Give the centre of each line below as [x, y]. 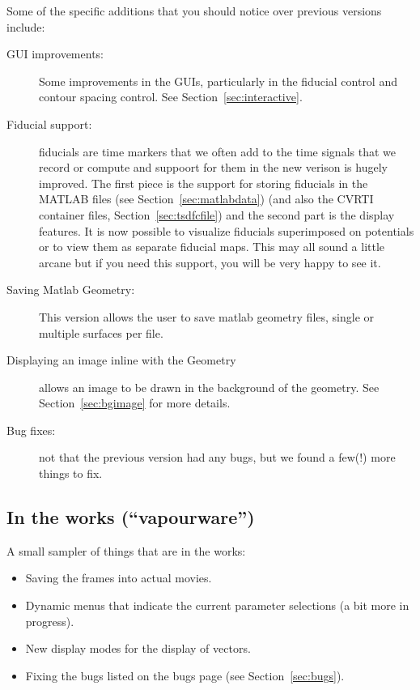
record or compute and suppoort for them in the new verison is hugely [213, 167]
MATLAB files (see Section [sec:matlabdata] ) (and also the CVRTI [206, 199]
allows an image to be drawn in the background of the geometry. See [209, 387]
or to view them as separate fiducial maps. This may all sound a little [212, 247]
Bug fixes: [31, 430]
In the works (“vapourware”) [131, 517]
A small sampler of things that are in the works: [126, 550]
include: [26, 26]
